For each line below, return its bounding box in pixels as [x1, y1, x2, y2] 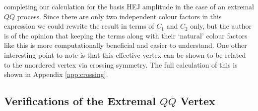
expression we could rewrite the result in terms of [4, 21, 154, 31]
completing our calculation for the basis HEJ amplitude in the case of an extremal [4, 1, 254, 11]
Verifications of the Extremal [4, 93, 156, 109]
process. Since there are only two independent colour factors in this [17, 11, 222, 21]
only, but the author [190, 21, 252, 31]
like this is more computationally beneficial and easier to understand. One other [4, 40, 247, 50]
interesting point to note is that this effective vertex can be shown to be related [4, 49, 246, 60]
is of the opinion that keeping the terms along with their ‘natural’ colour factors [4, 30, 248, 40]
